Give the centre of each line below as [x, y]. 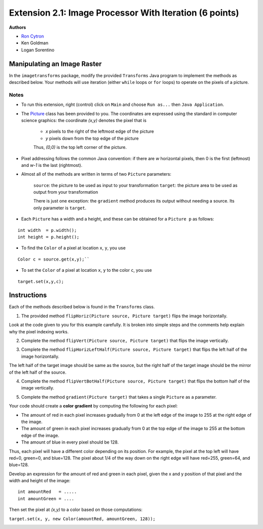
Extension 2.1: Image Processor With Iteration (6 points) [124, 13]
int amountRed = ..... [47, 492]
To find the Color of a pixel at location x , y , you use [74, 248]
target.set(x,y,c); [41, 281]
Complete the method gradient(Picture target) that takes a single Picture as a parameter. [119, 397]
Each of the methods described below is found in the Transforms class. [82, 307]
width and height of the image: [40, 481]
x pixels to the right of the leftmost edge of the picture [100, 131]
